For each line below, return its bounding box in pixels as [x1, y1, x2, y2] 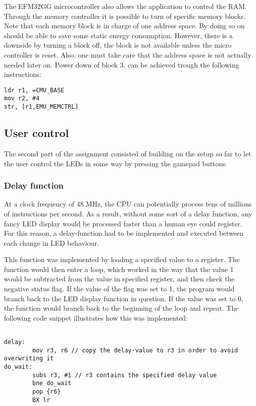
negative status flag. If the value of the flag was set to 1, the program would [4, 283, 235, 294]
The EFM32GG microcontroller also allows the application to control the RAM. [4, 1, 247, 11]
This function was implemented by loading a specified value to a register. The [4, 254, 240, 265]
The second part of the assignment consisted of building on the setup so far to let [4, 148, 252, 158]
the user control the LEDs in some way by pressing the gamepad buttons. [4, 158, 228, 168]
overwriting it [4, 355, 54, 362]
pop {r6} [32, 388, 61, 396]
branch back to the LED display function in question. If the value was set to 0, [4, 293, 244, 303]
